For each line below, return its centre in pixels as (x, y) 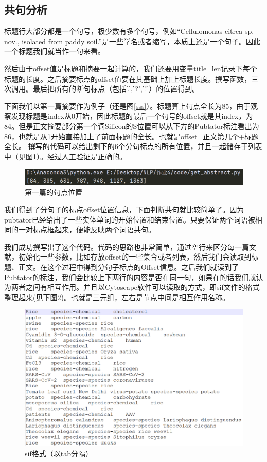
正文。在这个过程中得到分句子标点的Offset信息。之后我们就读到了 (129, 266)
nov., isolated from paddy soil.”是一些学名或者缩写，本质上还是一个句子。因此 (132, 41)
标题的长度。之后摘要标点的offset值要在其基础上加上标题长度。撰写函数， (128, 78)
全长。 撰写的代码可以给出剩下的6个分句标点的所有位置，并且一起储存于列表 (133, 146)
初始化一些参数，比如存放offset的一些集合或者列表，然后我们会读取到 (135, 257)
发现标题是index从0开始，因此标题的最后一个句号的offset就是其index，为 (132, 116)
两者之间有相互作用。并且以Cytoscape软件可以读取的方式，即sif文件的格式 (135, 287)
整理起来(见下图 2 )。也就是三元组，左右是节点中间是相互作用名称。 (117, 297)
